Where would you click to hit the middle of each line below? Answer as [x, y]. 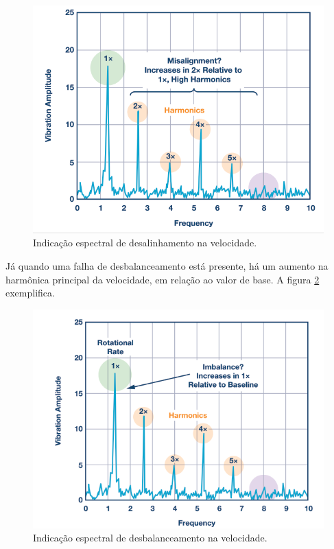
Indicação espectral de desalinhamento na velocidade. [145, 243]
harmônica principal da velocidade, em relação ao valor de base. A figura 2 [163, 279]
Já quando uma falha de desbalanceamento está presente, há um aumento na [167, 265]
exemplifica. [30, 293]
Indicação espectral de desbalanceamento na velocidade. [150, 538]
